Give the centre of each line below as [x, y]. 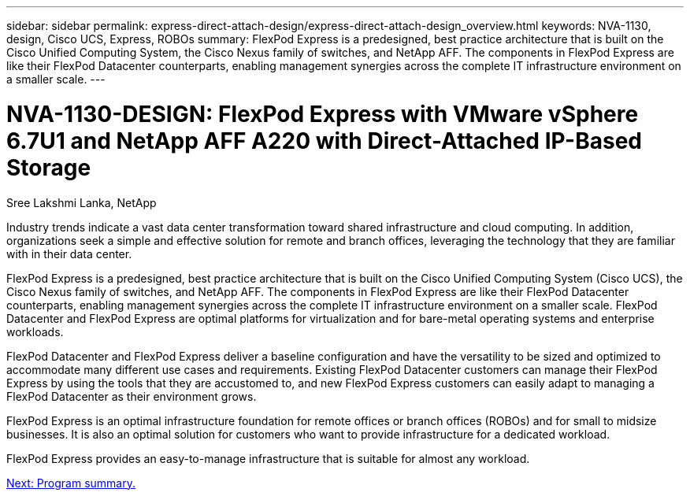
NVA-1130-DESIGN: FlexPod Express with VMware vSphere [323, 114]
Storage [49, 167]
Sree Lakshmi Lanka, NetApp [82, 202]
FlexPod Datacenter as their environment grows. [132, 396]
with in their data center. [69, 254]
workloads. [35, 331]
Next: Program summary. [71, 483]
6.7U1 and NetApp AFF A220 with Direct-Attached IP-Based [324, 141]
